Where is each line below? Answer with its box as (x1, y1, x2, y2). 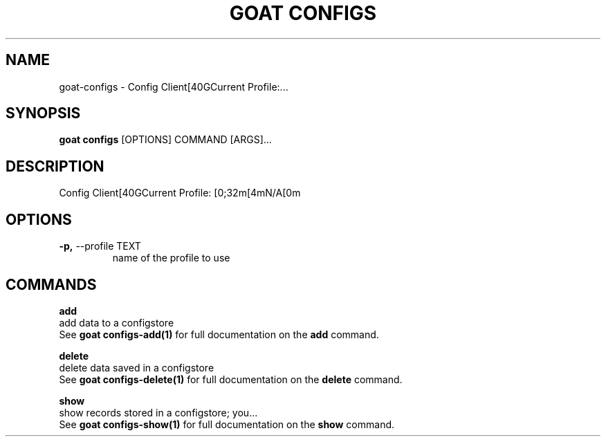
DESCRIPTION (6, 157, 104, 175)
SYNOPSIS (6, 104, 81, 122)
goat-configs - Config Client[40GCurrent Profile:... (59, 80, 288, 93)
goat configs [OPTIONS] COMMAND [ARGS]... (59, 133, 272, 146)
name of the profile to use (112, 252, 230, 264)
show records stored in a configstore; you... (59, 406, 258, 418)
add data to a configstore (59, 316, 174, 329)
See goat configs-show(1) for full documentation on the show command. (59, 418, 395, 430)
